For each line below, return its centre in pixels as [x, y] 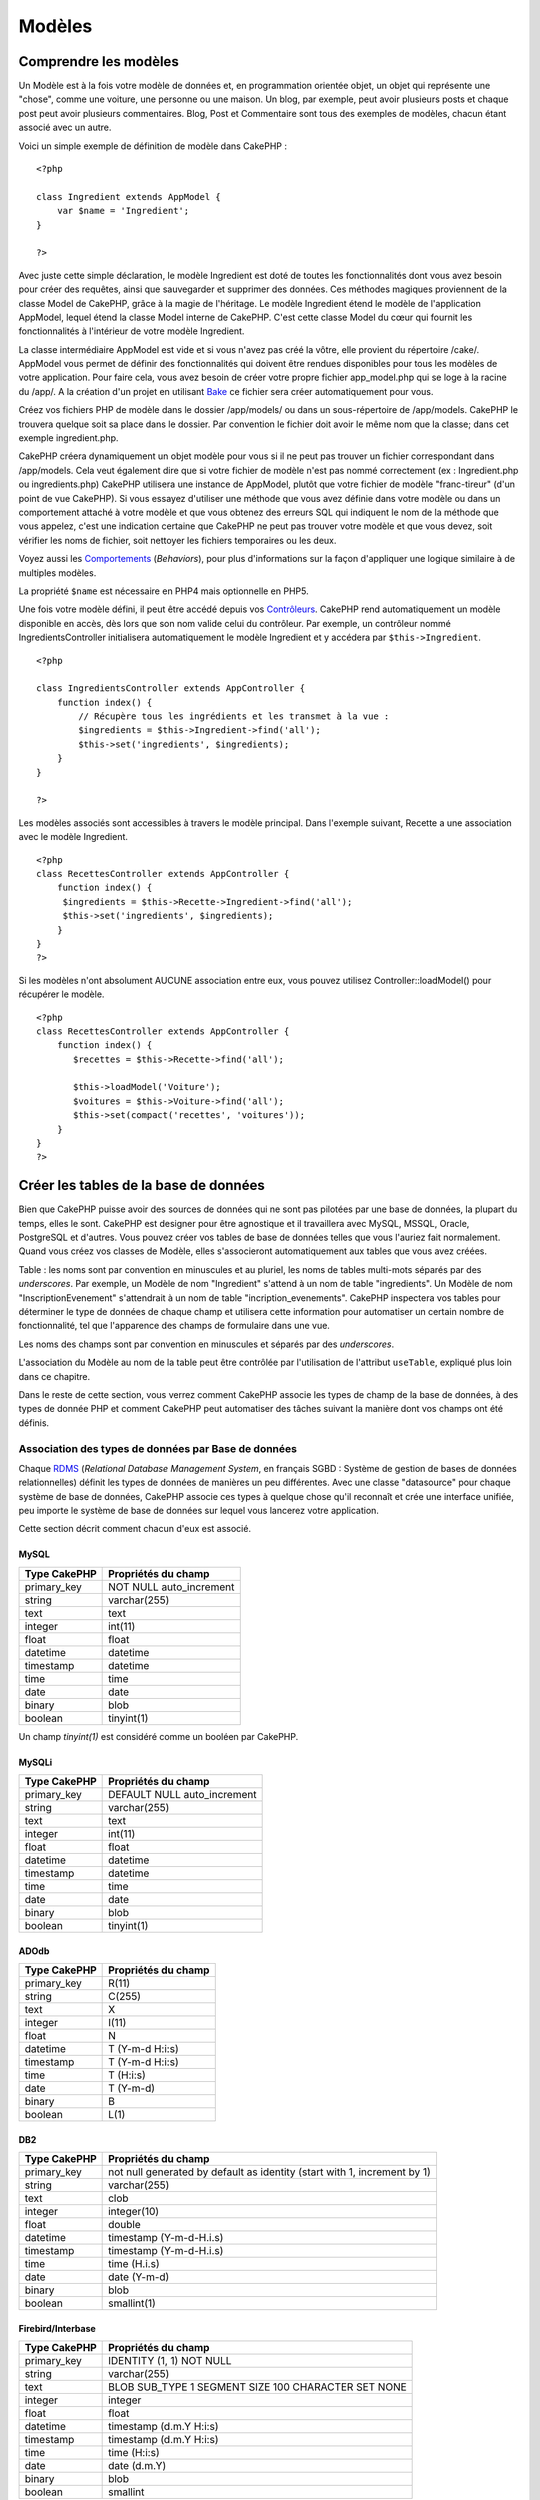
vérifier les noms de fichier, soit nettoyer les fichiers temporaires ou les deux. [177, 540]
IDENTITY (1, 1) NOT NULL [170, 2361]
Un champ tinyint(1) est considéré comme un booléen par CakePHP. [158, 1736]
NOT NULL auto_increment [171, 1587]
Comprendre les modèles [98, 61]
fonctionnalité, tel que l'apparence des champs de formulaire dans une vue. [174, 1326]
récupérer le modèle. [61, 994]
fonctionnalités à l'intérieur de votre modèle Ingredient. [131, 331]
